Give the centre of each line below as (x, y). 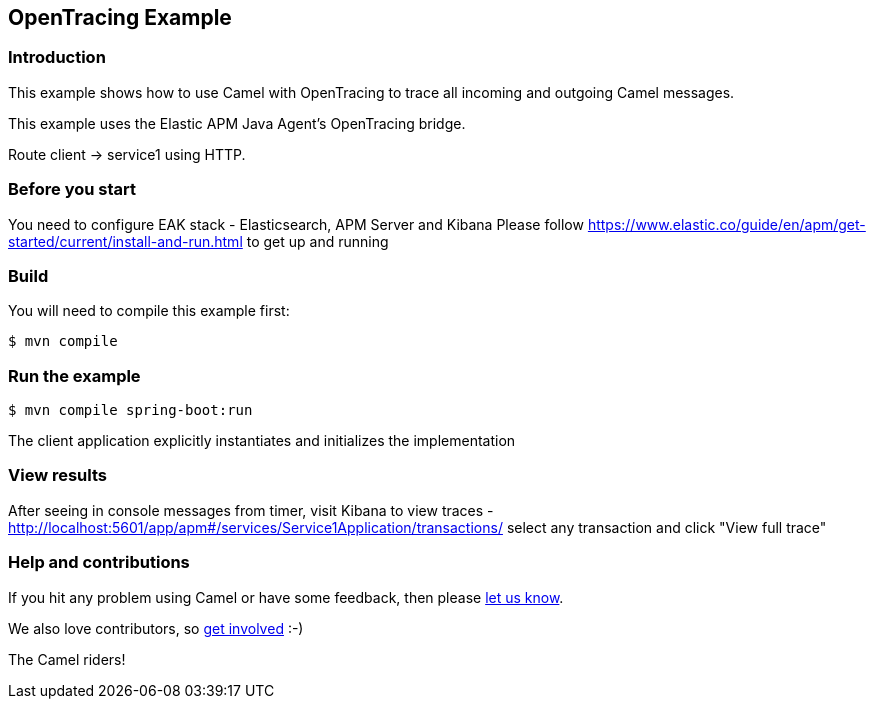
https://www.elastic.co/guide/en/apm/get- (726, 224)
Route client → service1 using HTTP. (127, 154)
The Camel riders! (67, 659)
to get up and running (317, 241)
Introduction (57, 57)
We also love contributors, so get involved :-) (156, 628)
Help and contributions (99, 562)
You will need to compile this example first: (149, 311)
